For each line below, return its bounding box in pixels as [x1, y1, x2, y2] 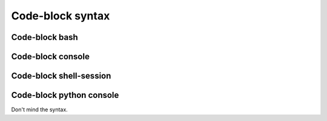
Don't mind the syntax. [11, 106, 68, 113]
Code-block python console [11, 90, 119, 100]
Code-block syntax [11, 9, 110, 22]
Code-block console [11, 51, 90, 62]
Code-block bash [11, 32, 78, 42]
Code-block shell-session [11, 71, 111, 81]
